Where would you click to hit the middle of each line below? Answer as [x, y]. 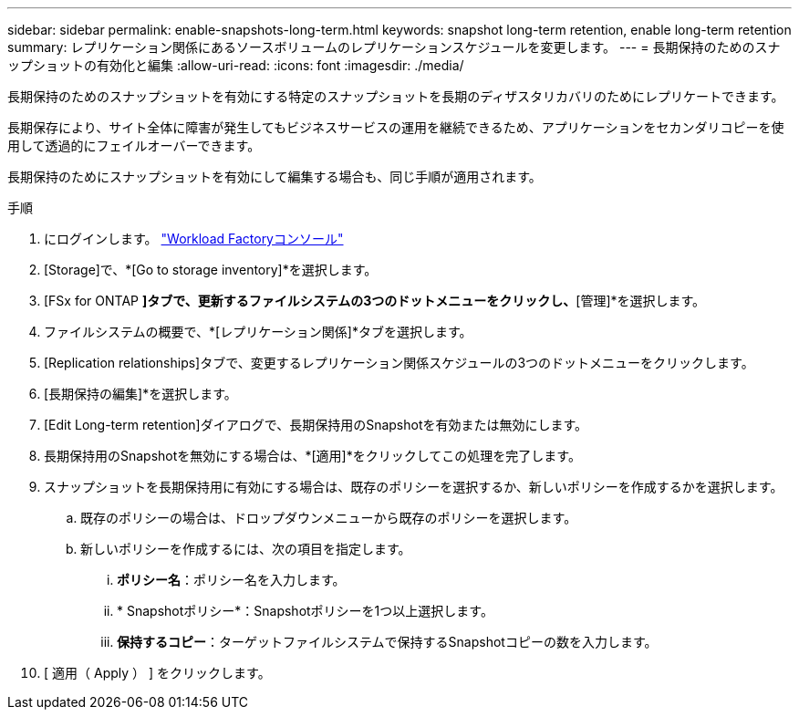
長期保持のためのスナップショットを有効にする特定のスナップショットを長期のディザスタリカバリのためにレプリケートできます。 [396, 96]
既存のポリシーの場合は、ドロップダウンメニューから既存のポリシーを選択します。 [329, 518]
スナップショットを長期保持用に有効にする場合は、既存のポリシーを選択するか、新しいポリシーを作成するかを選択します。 [414, 487]
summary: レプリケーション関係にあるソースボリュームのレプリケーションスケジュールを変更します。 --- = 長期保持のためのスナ [394, 47]
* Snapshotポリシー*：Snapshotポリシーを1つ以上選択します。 [305, 611]
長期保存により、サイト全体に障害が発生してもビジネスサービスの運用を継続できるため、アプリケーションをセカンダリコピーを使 [396, 127]
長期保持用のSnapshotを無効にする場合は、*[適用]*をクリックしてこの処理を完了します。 [312, 456]
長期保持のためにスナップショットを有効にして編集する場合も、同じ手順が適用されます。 [275, 177]
